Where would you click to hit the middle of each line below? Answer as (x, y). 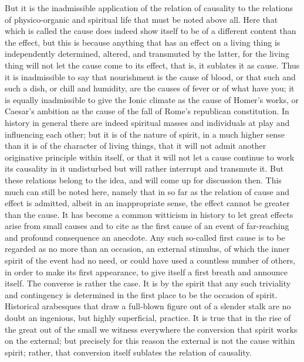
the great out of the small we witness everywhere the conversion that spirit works (151, 329)
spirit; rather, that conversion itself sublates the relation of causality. (128, 352)
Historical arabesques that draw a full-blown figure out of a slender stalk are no (148, 306)
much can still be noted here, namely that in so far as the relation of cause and (147, 191)
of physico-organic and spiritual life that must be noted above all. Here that (141, 19)
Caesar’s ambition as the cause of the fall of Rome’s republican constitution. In (147, 111)
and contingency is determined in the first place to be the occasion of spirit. (141, 294)
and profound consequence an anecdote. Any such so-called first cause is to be (145, 237)
